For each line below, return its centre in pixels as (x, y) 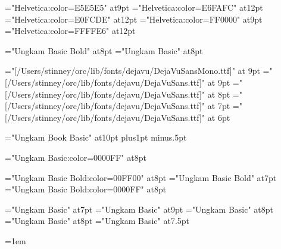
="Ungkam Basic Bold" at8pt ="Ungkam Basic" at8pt (104, 50)
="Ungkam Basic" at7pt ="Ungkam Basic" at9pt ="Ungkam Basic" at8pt (139, 209)
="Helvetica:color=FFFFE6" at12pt (70, 31)
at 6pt (219, 117)
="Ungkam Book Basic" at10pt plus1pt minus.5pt (96, 137)
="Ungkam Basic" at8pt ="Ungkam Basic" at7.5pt (97, 221)
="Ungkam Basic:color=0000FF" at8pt (76, 157)
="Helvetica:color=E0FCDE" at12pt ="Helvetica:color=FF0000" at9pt (134, 19)
